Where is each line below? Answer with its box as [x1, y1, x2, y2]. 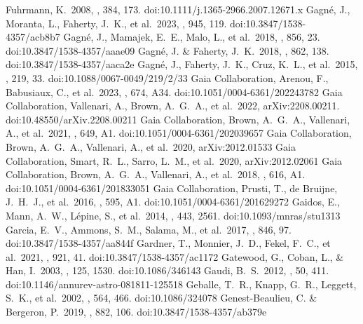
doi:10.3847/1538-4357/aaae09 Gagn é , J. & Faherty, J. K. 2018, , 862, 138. [6, 43, 329, 58]
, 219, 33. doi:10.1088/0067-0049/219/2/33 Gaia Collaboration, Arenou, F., [6, 70, 329, 85]
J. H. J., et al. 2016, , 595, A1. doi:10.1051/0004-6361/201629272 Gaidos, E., [6, 194, 340, 209]
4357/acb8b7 [6, 29, 60, 44]
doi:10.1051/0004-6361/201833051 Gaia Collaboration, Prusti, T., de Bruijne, [6, 180, 338, 195]
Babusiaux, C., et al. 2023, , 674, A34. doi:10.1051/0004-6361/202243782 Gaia [6, 84, 343, 99]
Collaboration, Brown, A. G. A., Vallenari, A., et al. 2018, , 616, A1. [6, 167, 306, 182]
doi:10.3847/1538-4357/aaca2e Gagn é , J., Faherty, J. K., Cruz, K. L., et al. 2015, [6, 57, 358, 72]
